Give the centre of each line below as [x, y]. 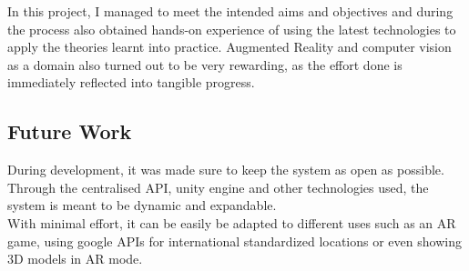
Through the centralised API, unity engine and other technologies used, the [218, 187]
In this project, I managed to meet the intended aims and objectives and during [230, 11]
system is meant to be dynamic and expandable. [142, 205]
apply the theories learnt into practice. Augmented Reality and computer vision [229, 47]
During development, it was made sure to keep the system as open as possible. [226, 170]
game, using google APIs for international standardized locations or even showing [234, 241]
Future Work [70, 131]
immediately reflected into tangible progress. [131, 82]
